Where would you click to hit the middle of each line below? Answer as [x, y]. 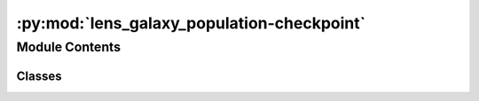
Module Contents [69, 47]
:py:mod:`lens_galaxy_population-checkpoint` [191, 23]
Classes [39, 76]
